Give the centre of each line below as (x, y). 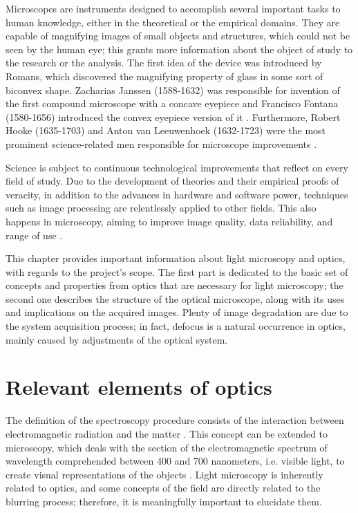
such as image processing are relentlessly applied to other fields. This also (161, 208)
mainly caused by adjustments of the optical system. (117, 339)
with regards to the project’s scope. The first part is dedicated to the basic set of (177, 271)
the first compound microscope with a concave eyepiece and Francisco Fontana (172, 103)
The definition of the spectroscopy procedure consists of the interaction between (175, 420)
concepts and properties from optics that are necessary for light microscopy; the (175, 285)
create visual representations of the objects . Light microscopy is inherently (164, 474)
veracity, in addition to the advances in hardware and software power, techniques (177, 194)
